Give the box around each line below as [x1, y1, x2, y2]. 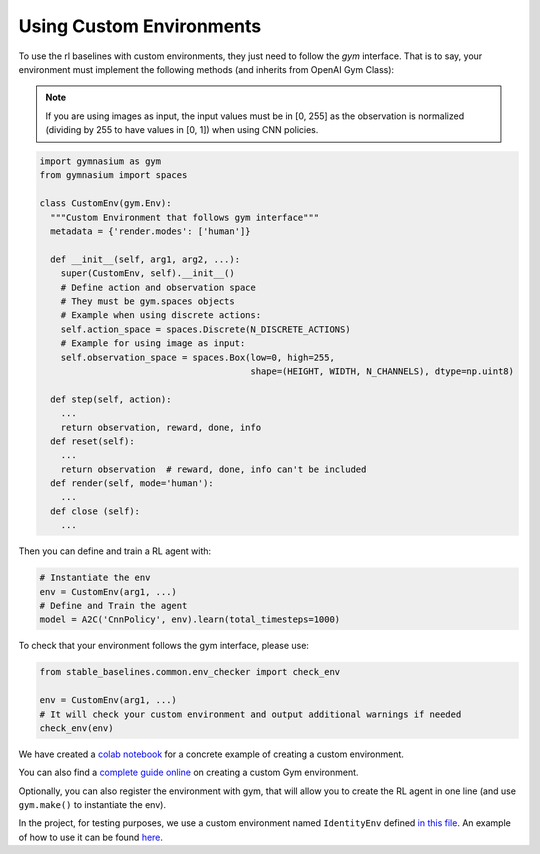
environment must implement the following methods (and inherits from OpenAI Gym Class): [18, 63, 395, 75]
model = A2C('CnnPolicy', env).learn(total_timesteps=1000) [39, 614, 341, 625]
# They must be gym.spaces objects [60, 296, 235, 307]
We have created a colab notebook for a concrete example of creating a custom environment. [18, 748, 405, 760]
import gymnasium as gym [39, 156, 162, 167]
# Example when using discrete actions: [60, 310, 262, 321]
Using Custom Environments [18, 15, 262, 37]
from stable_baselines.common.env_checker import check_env [39, 666, 341, 678]
